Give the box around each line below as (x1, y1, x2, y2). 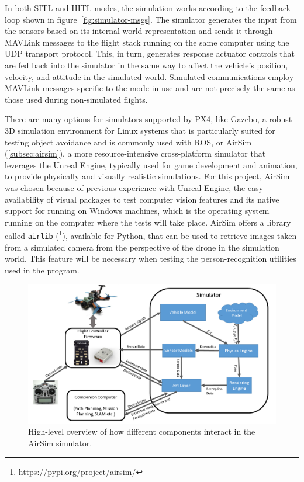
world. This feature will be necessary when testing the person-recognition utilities (5, 252, 296, 265)
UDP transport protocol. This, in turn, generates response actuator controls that (5, 47, 295, 60)
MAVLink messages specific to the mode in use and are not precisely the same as (5, 82, 295, 94)
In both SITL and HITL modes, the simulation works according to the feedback (5, 2, 291, 13)
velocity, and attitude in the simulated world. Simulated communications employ (5, 70, 294, 82)
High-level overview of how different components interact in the (28, 425, 255, 438)
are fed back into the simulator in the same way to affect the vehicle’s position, (5, 58, 288, 71)
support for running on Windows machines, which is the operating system (5, 204, 270, 217)
